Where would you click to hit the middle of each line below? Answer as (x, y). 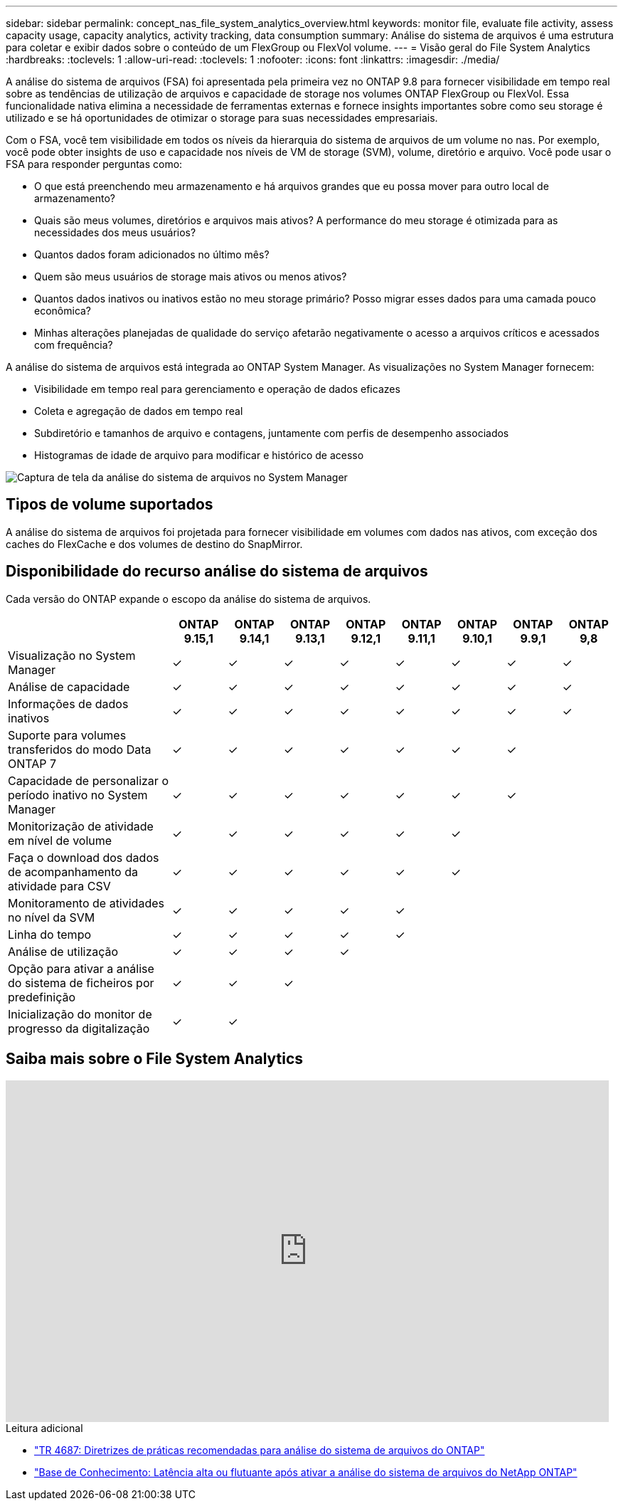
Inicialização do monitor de (80, 1014)
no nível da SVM (52, 917)
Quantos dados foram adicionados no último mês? (152, 254)
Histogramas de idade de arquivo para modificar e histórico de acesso (199, 455)
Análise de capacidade (69, 686)
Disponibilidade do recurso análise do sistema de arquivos (217, 572)
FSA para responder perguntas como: (94, 164)
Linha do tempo (50, 934)
